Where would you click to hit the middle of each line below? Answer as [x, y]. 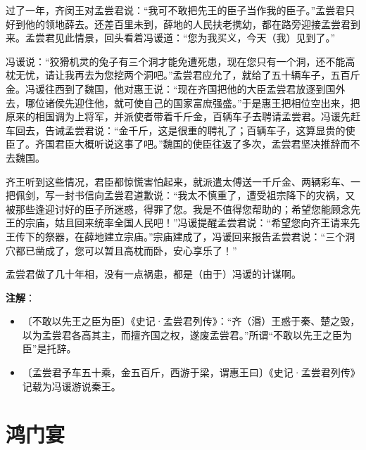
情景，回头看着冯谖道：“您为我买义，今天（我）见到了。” [205, 38]
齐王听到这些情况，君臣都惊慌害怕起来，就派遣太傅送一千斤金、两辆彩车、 [178, 181]
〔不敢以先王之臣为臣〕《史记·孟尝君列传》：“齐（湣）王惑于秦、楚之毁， [191, 321]
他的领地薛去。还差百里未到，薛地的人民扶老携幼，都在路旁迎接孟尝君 [188, 24]
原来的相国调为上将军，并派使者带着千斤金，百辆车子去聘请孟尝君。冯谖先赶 [183, 116]
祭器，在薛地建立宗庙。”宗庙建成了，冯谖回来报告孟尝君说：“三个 [195, 236]
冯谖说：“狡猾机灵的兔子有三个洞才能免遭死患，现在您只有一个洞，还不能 [176, 61]
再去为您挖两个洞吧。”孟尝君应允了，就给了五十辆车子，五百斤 [217, 75]
